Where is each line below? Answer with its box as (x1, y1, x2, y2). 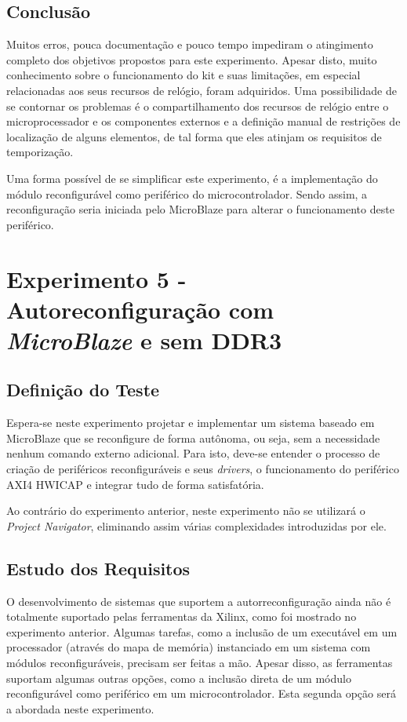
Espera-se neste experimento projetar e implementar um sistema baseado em (6, 414, 375, 431)
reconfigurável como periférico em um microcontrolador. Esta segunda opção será (6, 685, 396, 702)
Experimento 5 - (6, 262, 187, 294)
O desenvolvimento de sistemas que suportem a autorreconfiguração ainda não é (6, 593, 391, 609)
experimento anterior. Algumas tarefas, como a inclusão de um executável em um (6, 623, 398, 640)
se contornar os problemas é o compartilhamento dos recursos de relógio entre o (6, 97, 389, 114)
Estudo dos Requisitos (6, 556, 191, 580)
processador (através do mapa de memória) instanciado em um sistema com (6, 639, 371, 655)
